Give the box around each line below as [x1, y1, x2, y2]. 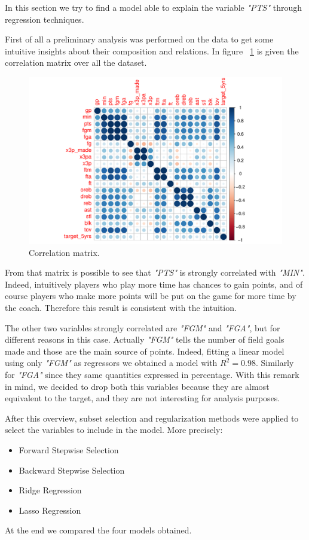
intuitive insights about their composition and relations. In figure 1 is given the [5, 44, 299, 57]
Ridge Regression [19, 484, 82, 496]
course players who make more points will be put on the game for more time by [5, 289, 296, 302]
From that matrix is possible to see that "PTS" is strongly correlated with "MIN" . [5, 266, 305, 279]
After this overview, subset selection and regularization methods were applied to [5, 411, 299, 424]
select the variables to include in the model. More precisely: [5, 423, 223, 436]
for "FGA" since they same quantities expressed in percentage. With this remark [5, 368, 299, 380]
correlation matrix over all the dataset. [5, 56, 147, 69]
